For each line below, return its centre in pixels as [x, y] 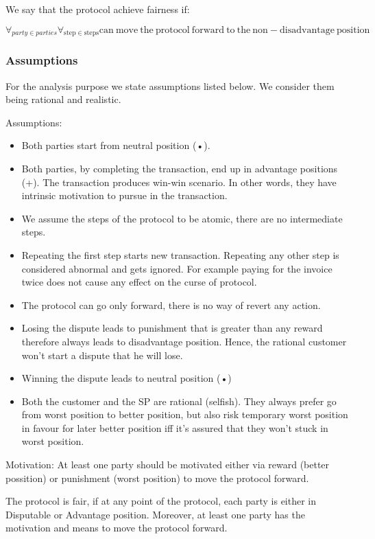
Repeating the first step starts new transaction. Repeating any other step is [180, 254]
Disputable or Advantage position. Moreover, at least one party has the [155, 514]
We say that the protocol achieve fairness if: [98, 9]
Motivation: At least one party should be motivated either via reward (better [168, 465]
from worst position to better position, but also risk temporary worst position [185, 414]
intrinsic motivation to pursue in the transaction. [124, 195]
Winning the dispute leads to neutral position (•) [126, 378]
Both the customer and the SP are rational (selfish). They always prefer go [179, 401]
